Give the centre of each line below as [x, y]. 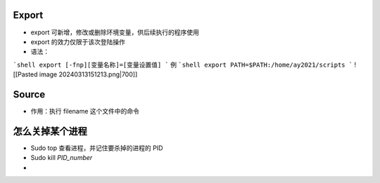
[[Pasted [25, 74]
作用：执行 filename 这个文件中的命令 [85, 111]
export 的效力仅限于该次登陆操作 [78, 41]
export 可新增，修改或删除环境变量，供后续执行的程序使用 [115, 32]
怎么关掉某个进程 [50, 131]
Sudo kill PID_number [62, 158]
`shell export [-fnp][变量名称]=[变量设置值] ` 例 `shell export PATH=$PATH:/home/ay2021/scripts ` [183, 65]
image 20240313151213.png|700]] [88, 74]
